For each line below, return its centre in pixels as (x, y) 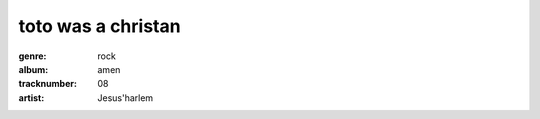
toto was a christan (99, 26)
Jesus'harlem (125, 97)
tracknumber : (47, 84)
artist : (31, 97)
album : (33, 69)
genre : (32, 56)
